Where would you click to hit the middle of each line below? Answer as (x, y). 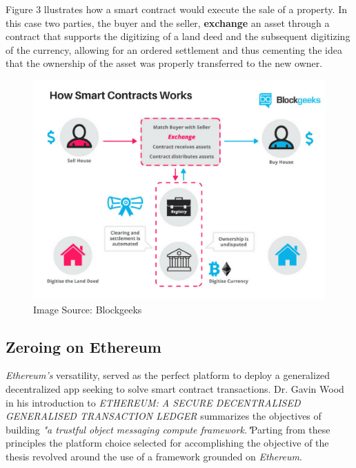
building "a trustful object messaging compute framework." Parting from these (168, 429)
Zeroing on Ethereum (83, 346)
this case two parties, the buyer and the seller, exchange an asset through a (168, 22)
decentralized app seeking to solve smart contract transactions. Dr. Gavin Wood (175, 388)
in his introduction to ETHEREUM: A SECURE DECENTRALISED (153, 402)
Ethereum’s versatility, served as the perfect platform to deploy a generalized (168, 375)
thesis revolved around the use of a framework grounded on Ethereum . (154, 456)
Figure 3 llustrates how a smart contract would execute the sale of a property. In (176, 9)
